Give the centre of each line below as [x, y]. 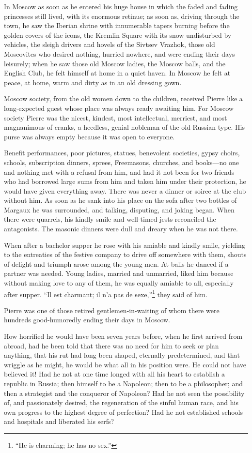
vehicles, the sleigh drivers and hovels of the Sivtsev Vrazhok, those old [110, 44]
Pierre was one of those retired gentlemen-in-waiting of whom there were [112, 310]
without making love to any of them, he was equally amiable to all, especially [119, 283]
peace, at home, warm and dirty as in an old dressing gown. [93, 82]
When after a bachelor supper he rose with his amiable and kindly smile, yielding [125, 245]
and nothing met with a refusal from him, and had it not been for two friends [119, 172]
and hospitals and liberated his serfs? [59, 421]
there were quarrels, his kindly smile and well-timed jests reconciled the [110, 219]
